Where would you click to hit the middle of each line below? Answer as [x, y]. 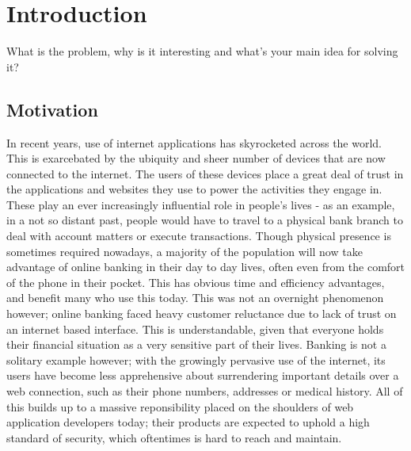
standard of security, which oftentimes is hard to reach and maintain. [174, 437]
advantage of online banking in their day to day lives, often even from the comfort [206, 267]
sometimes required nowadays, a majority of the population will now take [185, 251]
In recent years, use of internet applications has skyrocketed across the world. [194, 142]
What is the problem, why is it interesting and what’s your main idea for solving [202, 51]
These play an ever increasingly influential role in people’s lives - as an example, [201, 204]
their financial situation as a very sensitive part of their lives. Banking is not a [196, 344]
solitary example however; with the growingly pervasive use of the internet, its [196, 359]
